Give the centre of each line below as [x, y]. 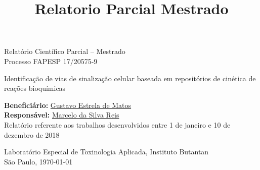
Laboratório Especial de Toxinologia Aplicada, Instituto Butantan [106, 152]
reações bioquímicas [35, 88]
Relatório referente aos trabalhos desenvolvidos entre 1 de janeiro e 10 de [117, 124]
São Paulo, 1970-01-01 [38, 161]
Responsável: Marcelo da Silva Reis [62, 115]
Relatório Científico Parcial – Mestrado [65, 51]
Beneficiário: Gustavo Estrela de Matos [68, 105]
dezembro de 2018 [32, 134]
